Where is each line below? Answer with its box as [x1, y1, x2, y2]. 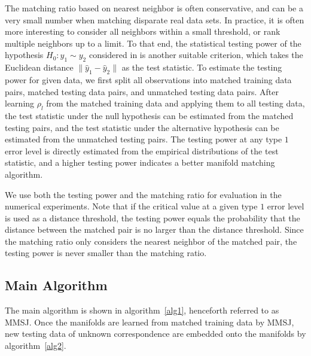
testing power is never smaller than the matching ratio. [5, 247, 207, 259]
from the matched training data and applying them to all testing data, [46, 97, 305, 109]
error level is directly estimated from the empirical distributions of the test [5, 144, 279, 157]
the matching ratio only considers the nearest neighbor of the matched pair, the [5, 235, 297, 247]
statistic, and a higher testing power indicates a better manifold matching [5, 156, 275, 169]
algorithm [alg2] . [5, 339, 66, 352]
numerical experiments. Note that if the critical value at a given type [5, 200, 258, 212]
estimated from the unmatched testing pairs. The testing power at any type [5, 133, 282, 145]
